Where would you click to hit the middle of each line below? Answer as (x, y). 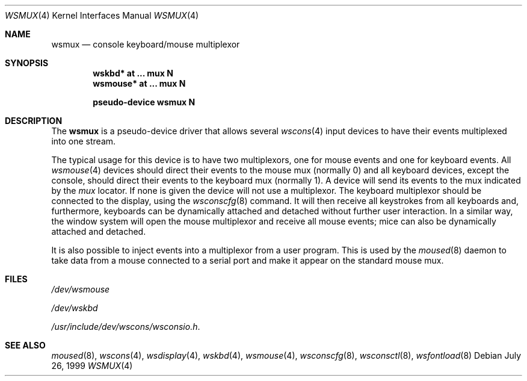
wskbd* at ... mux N (133, 73)
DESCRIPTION (34, 121)
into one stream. (84, 141)
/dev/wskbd (75, 308)
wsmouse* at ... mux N (139, 83)
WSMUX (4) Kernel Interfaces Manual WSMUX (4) (102, 15)
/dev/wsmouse (81, 289)
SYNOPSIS (27, 63)
